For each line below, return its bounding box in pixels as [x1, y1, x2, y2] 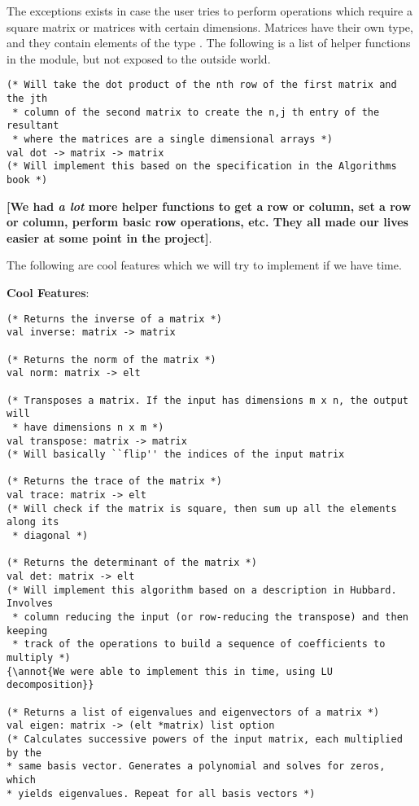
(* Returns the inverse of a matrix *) [7, 313, 222, 325]
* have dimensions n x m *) [12, 421, 164, 433]
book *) [7, 173, 48, 186]
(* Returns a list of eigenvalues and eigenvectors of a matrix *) [7, 706, 380, 718]
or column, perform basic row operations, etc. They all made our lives [7, 213, 408, 230]
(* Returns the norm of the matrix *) [7, 353, 216, 366]
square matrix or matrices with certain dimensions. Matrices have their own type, [7, 18, 413, 35]
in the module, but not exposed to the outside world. [7, 50, 271, 67]
